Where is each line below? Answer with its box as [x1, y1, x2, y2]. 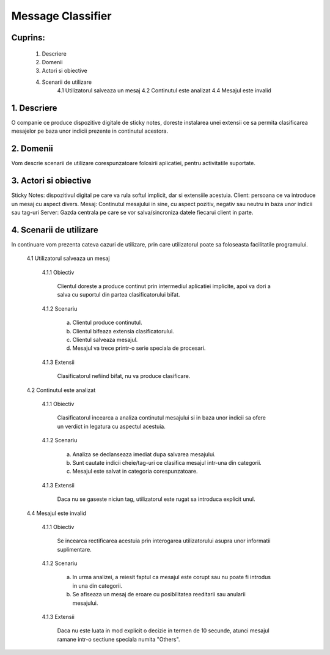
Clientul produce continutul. [72, 319, 143, 327]
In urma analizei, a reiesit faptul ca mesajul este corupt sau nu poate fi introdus [72, 574, 271, 581]
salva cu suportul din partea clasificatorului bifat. [57, 291, 180, 298]
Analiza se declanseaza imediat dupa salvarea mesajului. [72, 450, 216, 458]
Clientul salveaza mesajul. [72, 336, 138, 344]
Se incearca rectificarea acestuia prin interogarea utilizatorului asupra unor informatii [57, 537, 271, 544]
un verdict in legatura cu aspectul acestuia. [57, 423, 166, 430]
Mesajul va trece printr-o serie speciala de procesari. [72, 344, 206, 352]
